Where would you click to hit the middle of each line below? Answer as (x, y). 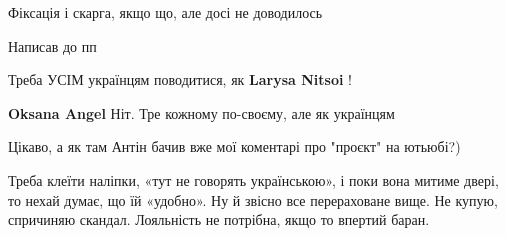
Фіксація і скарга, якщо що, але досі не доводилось (165, 12)
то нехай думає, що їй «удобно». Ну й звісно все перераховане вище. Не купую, (253, 199)
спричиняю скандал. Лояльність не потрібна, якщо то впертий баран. (219, 219)
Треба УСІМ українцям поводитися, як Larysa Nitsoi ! (180, 79)
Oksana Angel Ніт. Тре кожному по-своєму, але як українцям (201, 112)
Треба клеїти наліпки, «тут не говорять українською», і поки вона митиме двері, (253, 179)
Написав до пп (52, 45)
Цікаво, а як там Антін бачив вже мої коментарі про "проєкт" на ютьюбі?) (234, 146)
